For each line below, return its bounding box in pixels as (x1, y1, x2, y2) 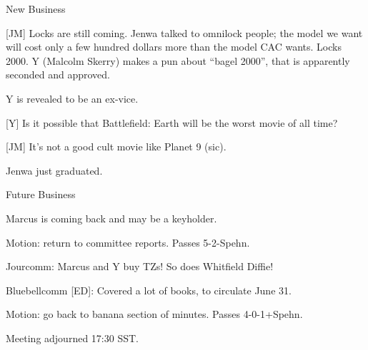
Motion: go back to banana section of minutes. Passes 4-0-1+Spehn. (6, 307, 303, 321)
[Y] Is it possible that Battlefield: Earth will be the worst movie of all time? (6, 115, 338, 130)
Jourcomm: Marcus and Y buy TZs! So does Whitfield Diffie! (6, 259, 274, 274)
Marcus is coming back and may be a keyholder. (6, 210, 217, 225)
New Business (6, 1, 66, 16)
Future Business (6, 187, 76, 202)
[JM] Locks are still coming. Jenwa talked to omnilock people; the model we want (6, 25, 363, 40)
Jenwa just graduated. (6, 163, 103, 177)
